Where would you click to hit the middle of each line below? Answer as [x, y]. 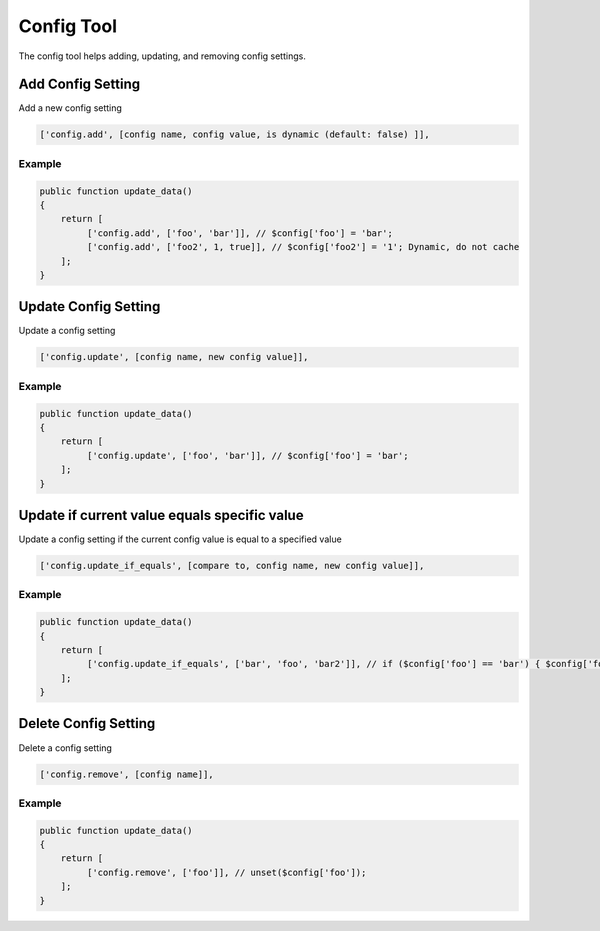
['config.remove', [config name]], [126, 774]
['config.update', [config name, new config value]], [174, 357]
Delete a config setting [65, 747]
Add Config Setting [79, 84]
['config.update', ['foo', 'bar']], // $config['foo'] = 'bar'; [247, 455]
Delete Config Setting [87, 723]
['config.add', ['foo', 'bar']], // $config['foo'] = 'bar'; [240, 233]
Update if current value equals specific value [161, 515]
